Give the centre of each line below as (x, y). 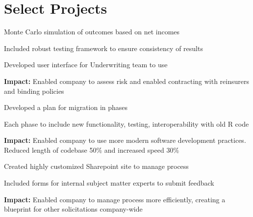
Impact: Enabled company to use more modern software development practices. (125, 140)
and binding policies (34, 91)
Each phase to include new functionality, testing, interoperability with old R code (126, 123)
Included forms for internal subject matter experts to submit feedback (109, 183)
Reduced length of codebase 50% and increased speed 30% (92, 149)
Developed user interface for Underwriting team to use (86, 65)
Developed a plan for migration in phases (66, 107)
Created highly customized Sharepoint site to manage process (96, 166)
